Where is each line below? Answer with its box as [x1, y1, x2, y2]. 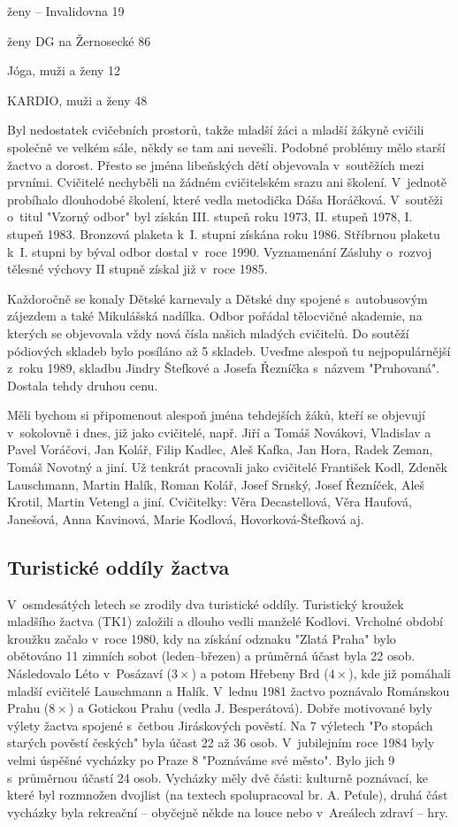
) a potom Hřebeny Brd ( [191, 664, 329, 683]
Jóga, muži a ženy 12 [7, 61, 121, 80]
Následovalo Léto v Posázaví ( [7, 664, 172, 683]
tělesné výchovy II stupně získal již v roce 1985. [7, 259, 268, 278]
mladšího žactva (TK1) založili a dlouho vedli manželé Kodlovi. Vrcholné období [7, 612, 443, 630]
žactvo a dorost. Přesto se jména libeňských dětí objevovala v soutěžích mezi [7, 155, 424, 174]
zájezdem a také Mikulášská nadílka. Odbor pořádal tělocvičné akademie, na [7, 306, 423, 325]
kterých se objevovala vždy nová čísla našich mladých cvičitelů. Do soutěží [7, 323, 409, 342]
